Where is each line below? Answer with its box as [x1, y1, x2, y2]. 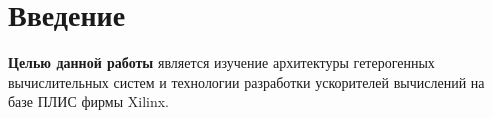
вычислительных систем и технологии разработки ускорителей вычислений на [8, 71, 485, 92]
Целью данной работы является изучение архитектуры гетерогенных [8, 52, 435, 73]
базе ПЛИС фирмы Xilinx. [8, 91, 169, 112]
